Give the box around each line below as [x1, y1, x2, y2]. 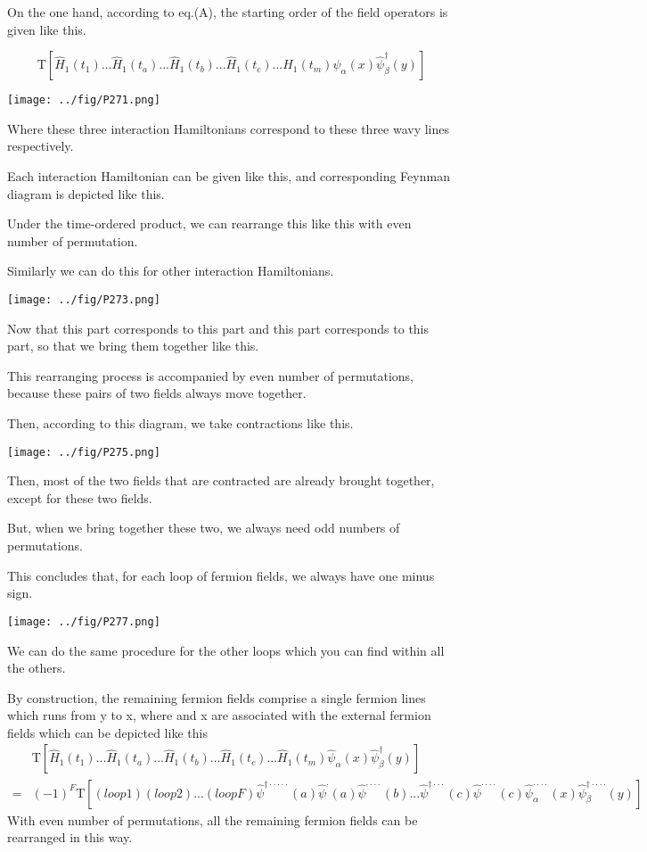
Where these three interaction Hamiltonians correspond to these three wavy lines [7, 119, 450, 137]
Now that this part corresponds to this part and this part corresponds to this [7, 318, 430, 337]
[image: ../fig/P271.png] [7, 94, 160, 107]
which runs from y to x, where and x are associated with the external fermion [7, 706, 431, 724]
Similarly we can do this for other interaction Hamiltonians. [7, 261, 334, 280]
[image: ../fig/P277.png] [7, 615, 160, 628]
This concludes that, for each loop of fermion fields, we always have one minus [7, 566, 435, 584]
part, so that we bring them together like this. [7, 336, 259, 355]
